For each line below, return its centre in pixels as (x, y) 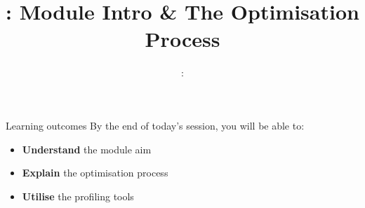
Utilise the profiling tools (78, 196)
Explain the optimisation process (95, 173)
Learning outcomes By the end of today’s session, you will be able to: (155, 125)
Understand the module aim (87, 149)
